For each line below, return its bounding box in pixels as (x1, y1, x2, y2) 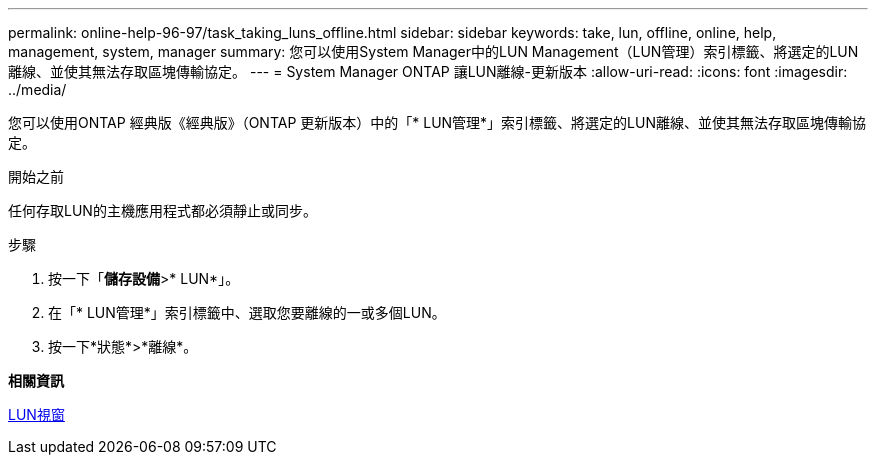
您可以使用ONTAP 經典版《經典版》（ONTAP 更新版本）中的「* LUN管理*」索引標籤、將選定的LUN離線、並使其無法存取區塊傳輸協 (8, 114, 867, 131)
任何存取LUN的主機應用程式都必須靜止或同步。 (8, 202, 317, 219)
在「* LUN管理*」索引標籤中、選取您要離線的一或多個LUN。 (48, 304, 446, 321)
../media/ (8, 81, 67, 98)
